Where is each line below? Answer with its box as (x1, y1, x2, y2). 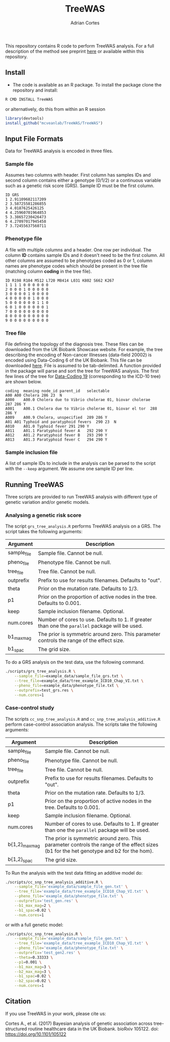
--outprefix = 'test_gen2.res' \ (14, 950, 80, 956)
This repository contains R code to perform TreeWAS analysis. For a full (5, 42, 154, 49)
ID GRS (5, 193, 19, 198)
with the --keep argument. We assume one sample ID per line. (5, 466, 134, 472)
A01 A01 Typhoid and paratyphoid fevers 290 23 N (5, 419, 116, 425)
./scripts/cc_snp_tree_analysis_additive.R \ (5, 880, 103, 885)
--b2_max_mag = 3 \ (14, 969, 51, 974)
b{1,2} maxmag (8, 841, 40, 849)
